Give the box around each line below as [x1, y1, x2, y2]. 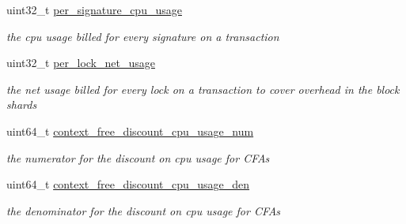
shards [6, 96, 37, 113]
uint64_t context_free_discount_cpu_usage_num [6, 122, 254, 139]
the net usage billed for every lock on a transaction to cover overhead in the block [6, 80, 400, 97]
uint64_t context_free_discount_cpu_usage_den [6, 176, 250, 192]
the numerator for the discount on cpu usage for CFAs [6, 149, 270, 166]
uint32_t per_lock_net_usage [6, 54, 155, 71]
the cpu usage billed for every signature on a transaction [6, 28, 279, 44]
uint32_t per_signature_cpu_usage [6, 2, 182, 17]
